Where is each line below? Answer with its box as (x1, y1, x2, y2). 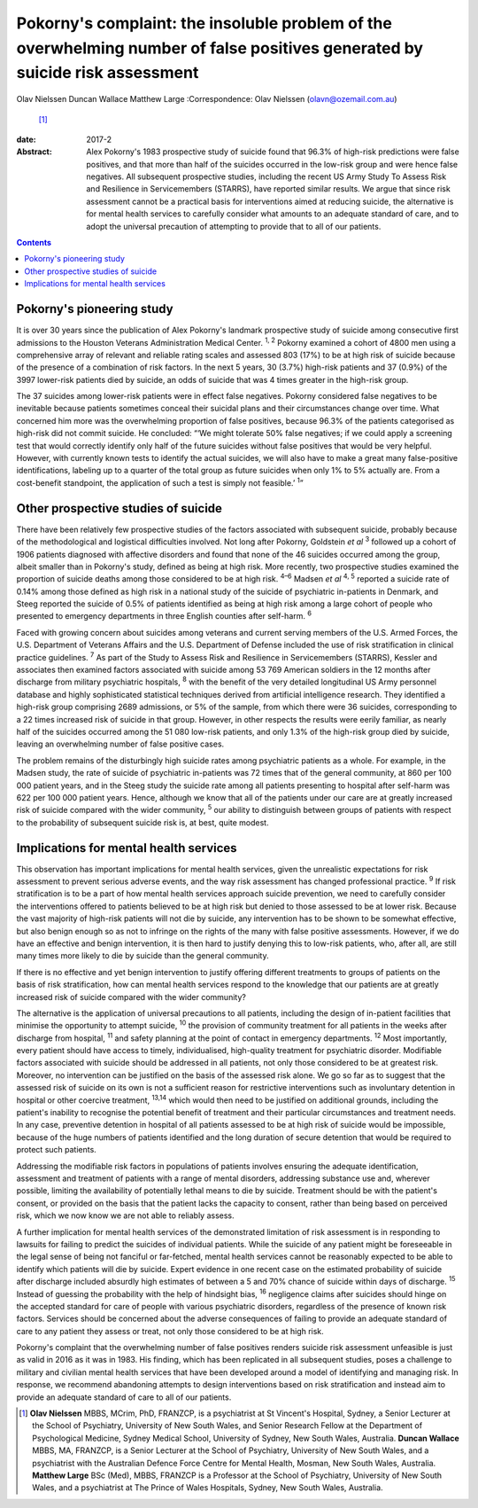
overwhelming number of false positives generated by (16, 38, 424, 58)
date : (16, 134, 36, 145)
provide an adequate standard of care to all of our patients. (16, 1392, 232, 1403)
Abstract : (16, 146, 52, 157)
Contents (16, 238, 52, 248)
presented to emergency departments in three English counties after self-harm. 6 (16, 609, 312, 621)
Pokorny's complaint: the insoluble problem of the (16, 13, 393, 33)
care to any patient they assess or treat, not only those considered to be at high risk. (16, 1325, 325, 1336)
